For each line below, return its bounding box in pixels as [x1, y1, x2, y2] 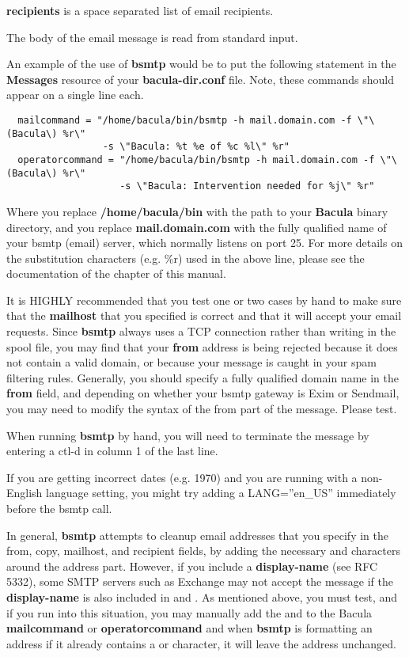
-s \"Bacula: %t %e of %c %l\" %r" [102, 141, 290, 153]
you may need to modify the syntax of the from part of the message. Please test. [6, 401, 397, 417]
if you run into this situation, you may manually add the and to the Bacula [6, 604, 373, 621]
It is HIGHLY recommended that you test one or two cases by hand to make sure [6, 291, 402, 308]
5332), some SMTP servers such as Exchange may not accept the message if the [6, 573, 393, 590]
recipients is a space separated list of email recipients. [6, 2, 274, 18]
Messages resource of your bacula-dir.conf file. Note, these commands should [6, 70, 394, 87]
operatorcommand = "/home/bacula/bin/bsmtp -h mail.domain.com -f [17, 154, 375, 165]
